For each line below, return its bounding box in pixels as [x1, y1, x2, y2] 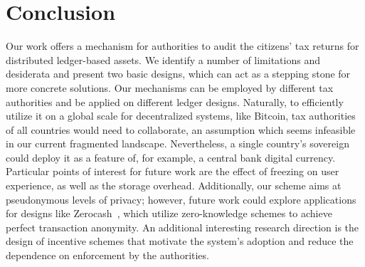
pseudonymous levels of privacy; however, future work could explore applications [6, 192, 356, 206]
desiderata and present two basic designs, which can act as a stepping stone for [6, 66, 351, 81]
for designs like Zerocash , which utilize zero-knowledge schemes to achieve [6, 206, 332, 221]
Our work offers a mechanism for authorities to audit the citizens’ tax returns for [6, 38, 359, 53]
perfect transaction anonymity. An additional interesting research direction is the [6, 219, 359, 234]
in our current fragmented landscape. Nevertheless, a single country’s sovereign [6, 136, 349, 151]
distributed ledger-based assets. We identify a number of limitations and [6, 52, 320, 67]
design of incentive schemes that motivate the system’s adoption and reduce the [6, 234, 354, 248]
